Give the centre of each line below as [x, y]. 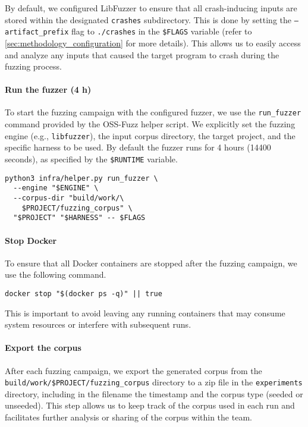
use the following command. [56, 274]
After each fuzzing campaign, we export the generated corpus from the [133, 370]
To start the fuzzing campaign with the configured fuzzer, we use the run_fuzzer [153, 112]
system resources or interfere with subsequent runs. [98, 324]
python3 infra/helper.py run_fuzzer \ [81, 178]
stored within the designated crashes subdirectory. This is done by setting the [148, 19]
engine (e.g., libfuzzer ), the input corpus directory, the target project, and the [150, 135]
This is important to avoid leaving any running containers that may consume [145, 313]
